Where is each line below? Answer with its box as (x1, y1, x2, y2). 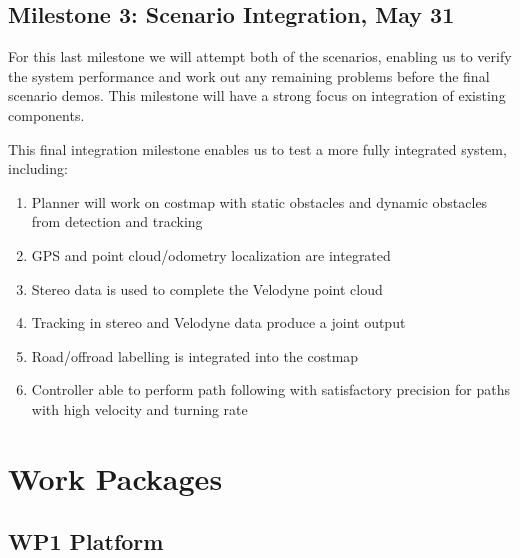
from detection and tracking (31, 211, 203, 232)
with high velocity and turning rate (31, 398, 248, 419)
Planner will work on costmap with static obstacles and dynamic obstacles (31, 191, 488, 212)
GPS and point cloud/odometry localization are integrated (31, 244, 391, 265)
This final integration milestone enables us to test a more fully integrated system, (8, 138, 507, 159)
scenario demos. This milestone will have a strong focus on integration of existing (8, 85, 506, 106)
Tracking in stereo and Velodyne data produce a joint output (31, 312, 406, 333)
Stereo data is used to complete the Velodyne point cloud (31, 278, 383, 299)
